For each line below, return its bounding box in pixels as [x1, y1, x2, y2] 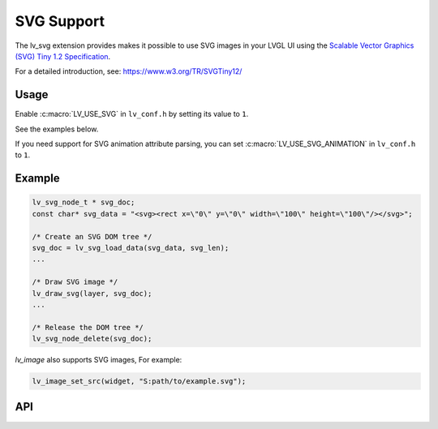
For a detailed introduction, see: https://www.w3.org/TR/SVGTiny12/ [15, 66, 243, 76]
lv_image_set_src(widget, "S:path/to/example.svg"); [32, 377, 247, 386]
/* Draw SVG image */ [32, 277, 118, 287]
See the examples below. [15, 124, 99, 134]
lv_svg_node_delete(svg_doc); [32, 334, 152, 344]
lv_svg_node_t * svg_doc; [32, 198, 135, 207]
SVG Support [15, 12, 105, 30]
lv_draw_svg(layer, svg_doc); [32, 289, 152, 298]
